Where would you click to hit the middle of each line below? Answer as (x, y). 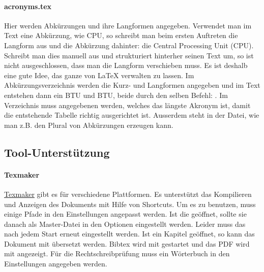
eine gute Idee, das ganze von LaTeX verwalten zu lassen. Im (99, 75)
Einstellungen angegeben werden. (56, 264)
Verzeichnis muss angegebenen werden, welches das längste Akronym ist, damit (127, 105)
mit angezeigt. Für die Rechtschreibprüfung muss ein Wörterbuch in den (117, 253)
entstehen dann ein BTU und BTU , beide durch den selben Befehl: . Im (116, 95)
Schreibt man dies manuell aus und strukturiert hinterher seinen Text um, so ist (129, 55)
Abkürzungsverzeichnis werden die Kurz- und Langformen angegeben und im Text (132, 85)
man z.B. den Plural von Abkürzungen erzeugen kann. (89, 125)
